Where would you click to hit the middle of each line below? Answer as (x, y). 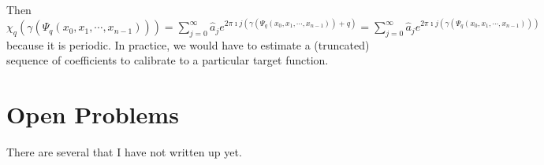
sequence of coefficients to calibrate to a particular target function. (168, 60)
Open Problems (93, 114)
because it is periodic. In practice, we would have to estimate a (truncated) (188, 44)
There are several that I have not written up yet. (124, 152)
